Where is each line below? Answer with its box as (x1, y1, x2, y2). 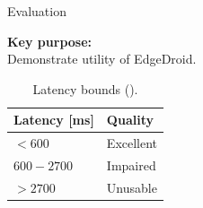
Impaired (106, 156, 156, 175)
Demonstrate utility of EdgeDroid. (7, 49, 197, 68)
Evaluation (7, 2, 66, 20)
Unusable (106, 178, 157, 196)
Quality (106, 110, 154, 129)
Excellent (106, 134, 158, 152)
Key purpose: (7, 31, 93, 50)
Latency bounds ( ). (32, 79, 138, 98)
